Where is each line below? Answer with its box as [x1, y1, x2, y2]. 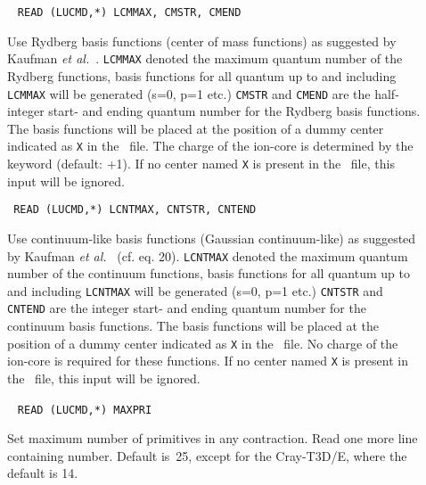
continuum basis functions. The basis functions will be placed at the [7, 316, 379, 335]
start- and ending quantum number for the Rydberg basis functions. [48, 102, 421, 120]
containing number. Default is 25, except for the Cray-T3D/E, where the [7, 446, 407, 464]
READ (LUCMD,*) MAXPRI [17, 403, 152, 416]
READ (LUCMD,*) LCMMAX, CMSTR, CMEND [17, 6, 242, 19]
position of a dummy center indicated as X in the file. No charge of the [7, 333, 398, 352]
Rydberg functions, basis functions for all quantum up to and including [7, 66, 397, 85]
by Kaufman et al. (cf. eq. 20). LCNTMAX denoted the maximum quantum [7, 246, 408, 265]
